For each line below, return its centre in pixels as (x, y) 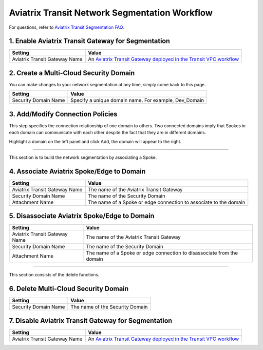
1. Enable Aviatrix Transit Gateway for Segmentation (90, 41)
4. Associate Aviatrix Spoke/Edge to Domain (77, 171)
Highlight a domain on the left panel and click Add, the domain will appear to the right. (95, 141)
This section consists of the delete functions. (54, 275)
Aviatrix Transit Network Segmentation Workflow (111, 13)
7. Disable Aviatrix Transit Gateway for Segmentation (91, 321)
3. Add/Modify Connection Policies (63, 114)
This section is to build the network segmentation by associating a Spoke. (83, 157)
